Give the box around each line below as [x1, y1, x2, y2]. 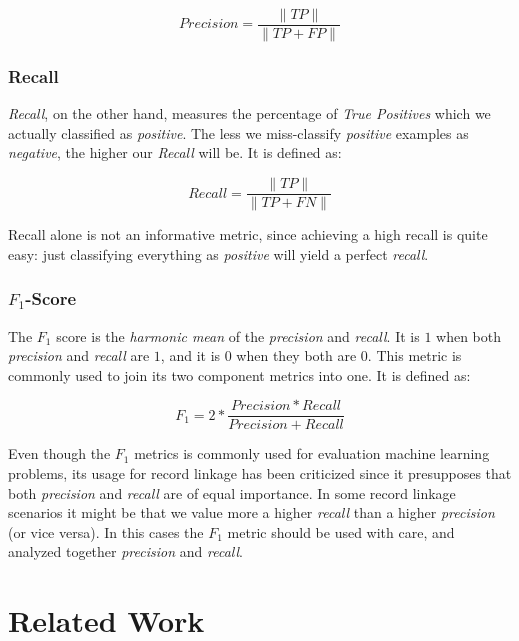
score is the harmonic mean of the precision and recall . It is [56, 325, 420, 346]
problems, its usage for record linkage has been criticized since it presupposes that [8, 462, 512, 483]
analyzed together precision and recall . [8, 541, 243, 562]
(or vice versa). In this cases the [8, 521, 204, 542]
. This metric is [367, 345, 462, 366]
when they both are [236, 345, 357, 366]
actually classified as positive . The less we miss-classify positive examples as [8, 122, 469, 143]
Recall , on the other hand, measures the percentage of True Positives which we [8, 103, 491, 124]
